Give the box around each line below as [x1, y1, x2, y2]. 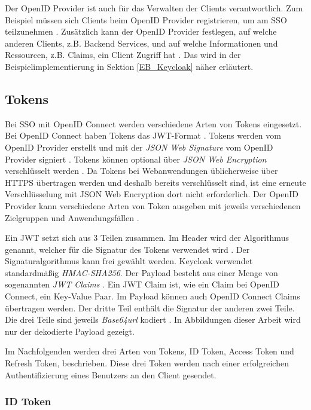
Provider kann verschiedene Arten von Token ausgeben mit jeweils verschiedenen [5, 199, 301, 212]
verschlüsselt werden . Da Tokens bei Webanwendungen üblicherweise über [5, 164, 278, 177]
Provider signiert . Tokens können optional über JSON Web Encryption [5, 152, 267, 165]
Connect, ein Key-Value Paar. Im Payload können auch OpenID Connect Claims [5, 290, 300, 302]
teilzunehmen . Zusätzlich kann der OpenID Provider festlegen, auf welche [5, 25, 277, 38]
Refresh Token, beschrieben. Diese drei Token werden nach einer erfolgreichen [5, 357, 289, 369]
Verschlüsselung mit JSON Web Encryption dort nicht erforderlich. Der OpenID [5, 188, 298, 200]
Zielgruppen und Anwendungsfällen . [5, 211, 139, 224]
